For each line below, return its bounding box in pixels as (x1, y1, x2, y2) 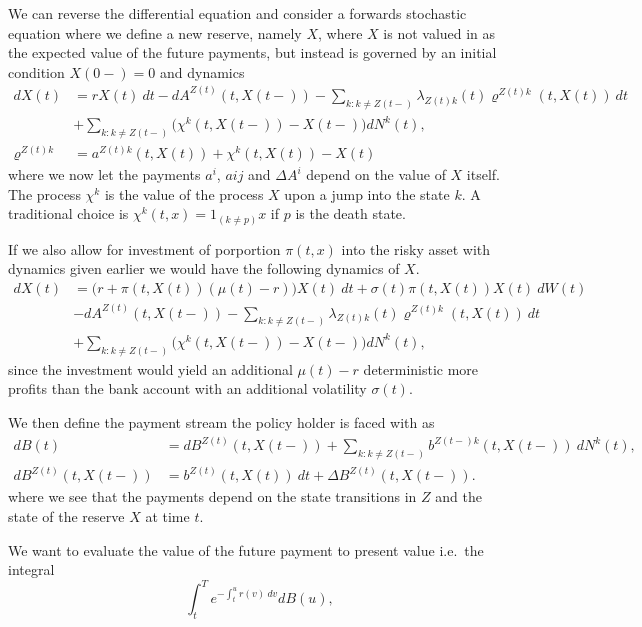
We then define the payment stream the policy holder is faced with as (8, 411, 435, 432)
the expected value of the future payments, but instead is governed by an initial (8, 42, 497, 63)
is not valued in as (383, 22, 496, 43)
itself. (466, 164, 501, 185)
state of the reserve (8, 505, 125, 526)
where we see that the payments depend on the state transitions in (8, 486, 417, 507)
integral (8, 559, 55, 580)
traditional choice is (8, 203, 129, 224)
